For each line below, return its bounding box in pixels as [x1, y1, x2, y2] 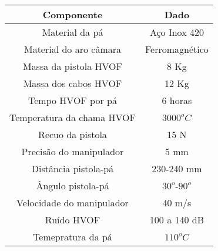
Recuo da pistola [38, 128, 107, 141]
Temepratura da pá [33, 230, 112, 243]
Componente [42, 8, 103, 21]
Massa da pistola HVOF [23, 59, 122, 73]
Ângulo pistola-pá [36, 179, 109, 192]
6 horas [162, 93, 192, 107]
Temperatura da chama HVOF [9, 111, 136, 124]
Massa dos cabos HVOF [23, 76, 122, 90]
